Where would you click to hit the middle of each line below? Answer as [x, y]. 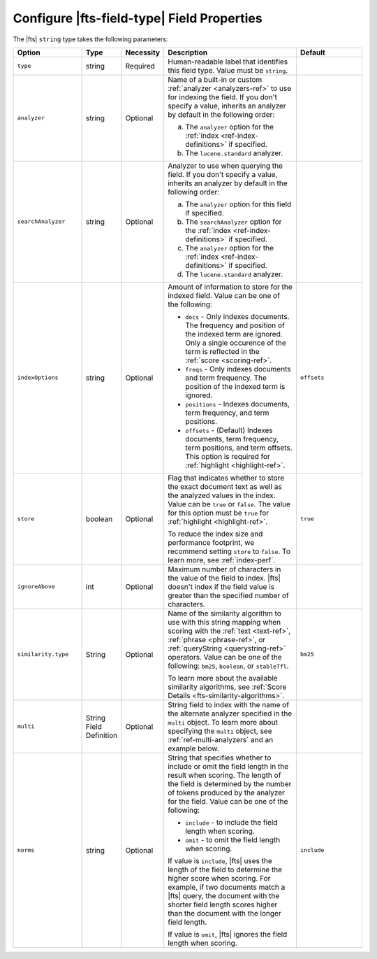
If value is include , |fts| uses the [220, 860]
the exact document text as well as [225, 486]
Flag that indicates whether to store [226, 478]
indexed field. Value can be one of [224, 295]
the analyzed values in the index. [222, 495]
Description [188, 52]
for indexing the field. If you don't [223, 97]
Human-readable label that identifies [228, 62]
